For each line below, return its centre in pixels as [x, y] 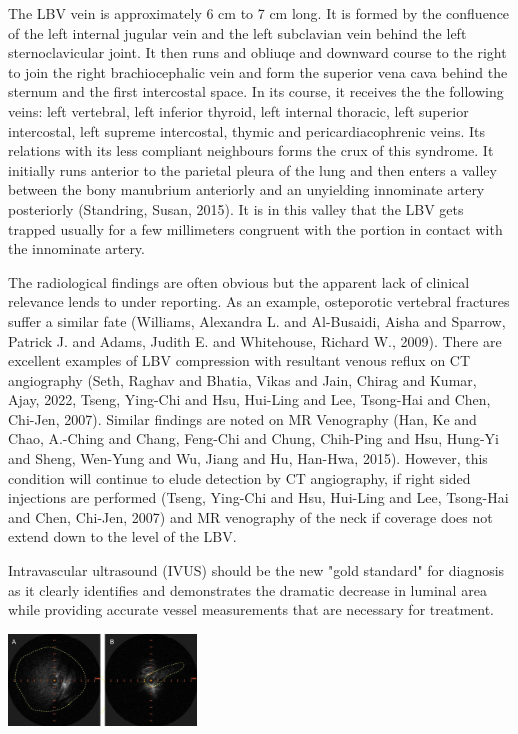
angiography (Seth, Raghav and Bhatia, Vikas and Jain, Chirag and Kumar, [242, 379]
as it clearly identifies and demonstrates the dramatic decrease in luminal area [247, 589]
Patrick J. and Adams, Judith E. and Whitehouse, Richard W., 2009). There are [255, 340]
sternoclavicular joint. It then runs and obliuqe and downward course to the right [257, 52]
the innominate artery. [76, 248]
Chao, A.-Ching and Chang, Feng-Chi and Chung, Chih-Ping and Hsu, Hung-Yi [253, 438]
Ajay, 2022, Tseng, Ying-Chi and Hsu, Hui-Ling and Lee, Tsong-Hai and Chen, [249, 399]
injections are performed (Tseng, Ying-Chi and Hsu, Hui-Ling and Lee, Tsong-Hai [258, 497]
